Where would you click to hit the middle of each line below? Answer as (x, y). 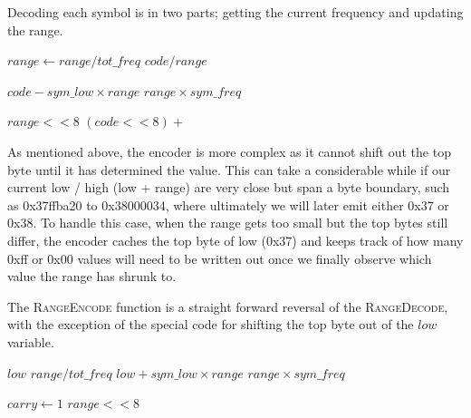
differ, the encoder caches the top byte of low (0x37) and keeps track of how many (235, 240)
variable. (31, 341)
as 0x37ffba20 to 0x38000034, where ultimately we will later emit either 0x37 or (228, 204)
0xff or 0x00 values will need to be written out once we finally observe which (220, 258)
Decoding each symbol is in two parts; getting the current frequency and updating (235, 12)
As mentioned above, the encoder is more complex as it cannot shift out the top (229, 151)
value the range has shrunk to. (92, 276)
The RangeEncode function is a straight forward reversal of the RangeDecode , (228, 306)
